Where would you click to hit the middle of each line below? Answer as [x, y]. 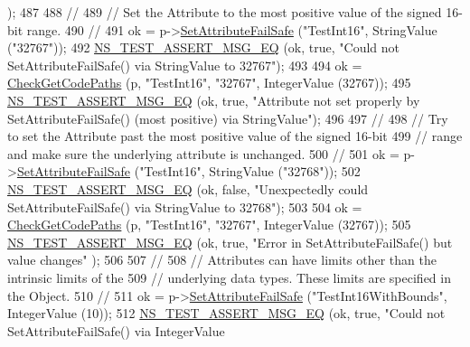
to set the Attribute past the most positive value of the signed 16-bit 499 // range [235, 136]
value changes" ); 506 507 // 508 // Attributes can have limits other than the [222, 260]
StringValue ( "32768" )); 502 [285, 171]
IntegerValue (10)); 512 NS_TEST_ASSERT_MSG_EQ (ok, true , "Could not [226, 313]
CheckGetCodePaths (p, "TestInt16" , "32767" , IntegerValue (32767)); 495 [209, 83]
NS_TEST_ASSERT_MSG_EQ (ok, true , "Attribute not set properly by [214, 100]
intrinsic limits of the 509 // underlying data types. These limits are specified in [229, 277]
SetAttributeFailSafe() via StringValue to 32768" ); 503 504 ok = [185, 206]
